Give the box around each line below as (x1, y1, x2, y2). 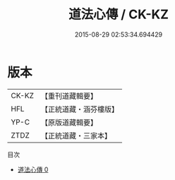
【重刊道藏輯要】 (40, 91, 97, 101)
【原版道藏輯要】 (40, 117, 97, 127)
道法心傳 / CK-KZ (68, 6, 169, 23)
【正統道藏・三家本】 (40, 131, 111, 140)
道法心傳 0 (17, 165, 49, 174)
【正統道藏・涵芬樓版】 (40, 104, 119, 114)
